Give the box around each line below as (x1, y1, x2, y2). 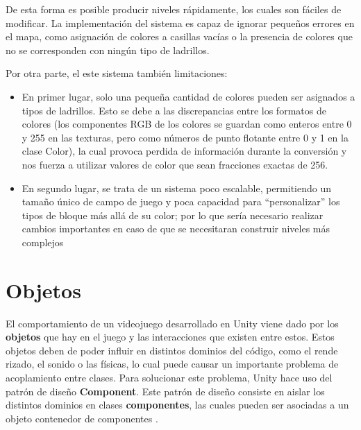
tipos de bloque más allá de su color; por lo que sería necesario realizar (22, 207, 324, 222)
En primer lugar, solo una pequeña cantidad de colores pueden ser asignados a (22, 89, 355, 103)
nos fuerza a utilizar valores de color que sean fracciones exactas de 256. (22, 157, 328, 171)
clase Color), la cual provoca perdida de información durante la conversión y (22, 144, 347, 158)
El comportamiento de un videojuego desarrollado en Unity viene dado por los (6, 316, 339, 330)
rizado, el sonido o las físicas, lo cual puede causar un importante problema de (6, 356, 339, 371)
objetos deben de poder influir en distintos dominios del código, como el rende (6, 343, 338, 357)
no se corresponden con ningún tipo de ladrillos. (6, 42, 210, 57)
